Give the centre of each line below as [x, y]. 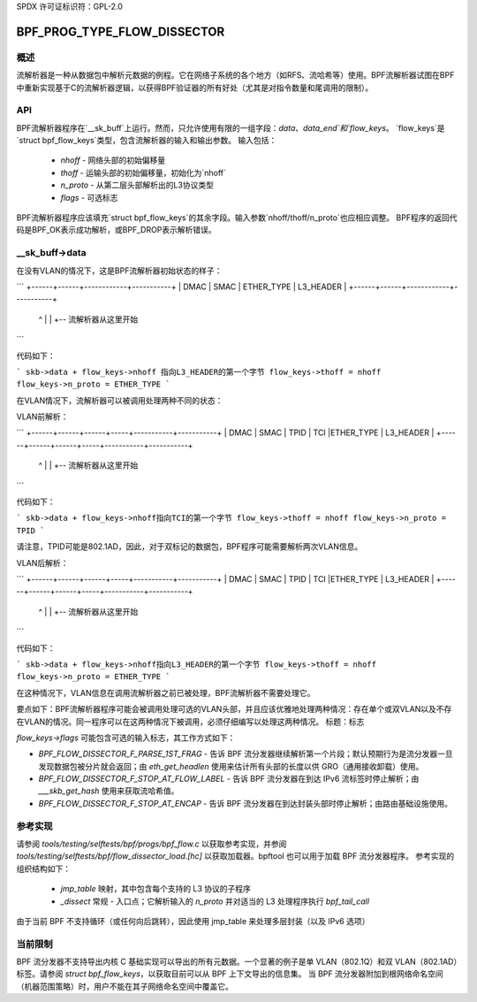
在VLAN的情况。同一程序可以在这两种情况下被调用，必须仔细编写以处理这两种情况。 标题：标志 [190, 722]
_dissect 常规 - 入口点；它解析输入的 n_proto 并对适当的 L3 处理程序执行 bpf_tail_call [215, 901]
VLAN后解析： [42, 562]
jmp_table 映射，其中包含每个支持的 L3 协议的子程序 [156, 889]
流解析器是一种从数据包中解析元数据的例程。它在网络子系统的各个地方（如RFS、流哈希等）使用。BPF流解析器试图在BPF [235, 75]
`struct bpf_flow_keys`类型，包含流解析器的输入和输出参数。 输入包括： [147, 141]
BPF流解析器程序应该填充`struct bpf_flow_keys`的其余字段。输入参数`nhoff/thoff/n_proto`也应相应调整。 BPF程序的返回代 [237, 218]
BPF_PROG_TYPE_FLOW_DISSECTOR [121, 31]
